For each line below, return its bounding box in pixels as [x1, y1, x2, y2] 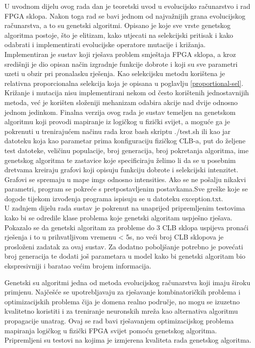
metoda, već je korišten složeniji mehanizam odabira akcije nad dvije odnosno [4, 97, 238, 107]
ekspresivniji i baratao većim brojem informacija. [4, 261, 152, 271]
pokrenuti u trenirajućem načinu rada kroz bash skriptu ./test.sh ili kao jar [4, 126, 231, 136]
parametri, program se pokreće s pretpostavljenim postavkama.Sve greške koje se [4, 184, 248, 194]
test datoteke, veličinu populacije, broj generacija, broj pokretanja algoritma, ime [4, 145, 249, 155]
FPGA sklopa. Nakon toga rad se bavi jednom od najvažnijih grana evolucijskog [4, 10, 246, 21]
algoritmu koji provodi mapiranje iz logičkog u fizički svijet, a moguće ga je [4, 116, 230, 127]
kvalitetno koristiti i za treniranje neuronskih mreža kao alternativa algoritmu [4, 306, 238, 316]
